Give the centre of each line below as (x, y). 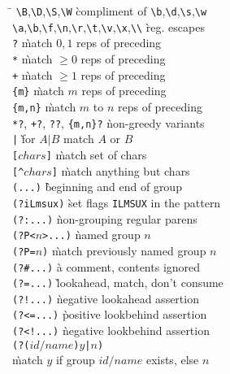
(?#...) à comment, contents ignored (106, 266)
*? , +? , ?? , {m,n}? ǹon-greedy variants (108, 122)
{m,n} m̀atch (44, 106)
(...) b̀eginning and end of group (97, 187)
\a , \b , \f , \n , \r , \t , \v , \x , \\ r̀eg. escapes (108, 26)
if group (75, 360)
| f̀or (24, 139)
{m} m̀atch (38, 91)
